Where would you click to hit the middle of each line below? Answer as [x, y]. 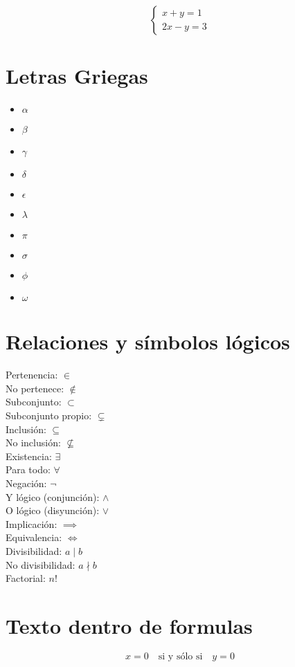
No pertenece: [35, 388]
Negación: [26, 483]
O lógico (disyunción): [53, 510]
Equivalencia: [34, 537]
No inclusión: [33, 442]
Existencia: [29, 456]
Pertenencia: [32, 375]
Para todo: [28, 469]
